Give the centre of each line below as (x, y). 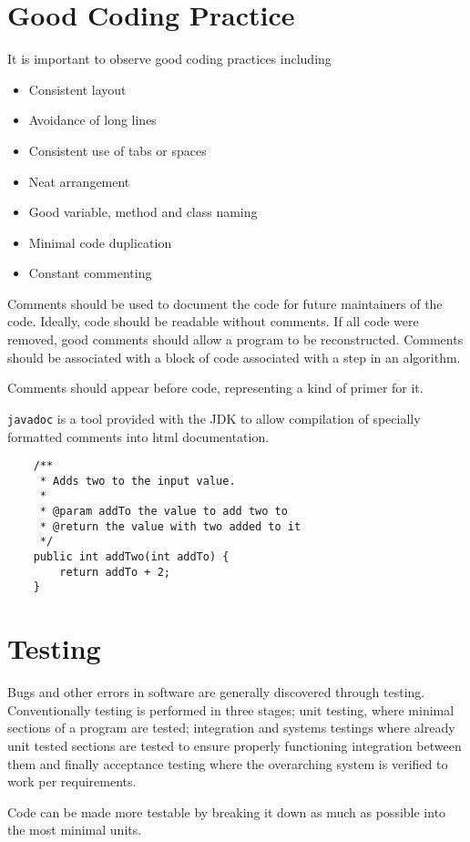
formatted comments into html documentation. (138, 436)
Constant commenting (90, 273)
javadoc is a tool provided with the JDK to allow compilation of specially (214, 418)
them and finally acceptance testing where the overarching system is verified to (228, 763)
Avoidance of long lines (92, 120)
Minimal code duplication (100, 242)
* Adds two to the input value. (138, 481)
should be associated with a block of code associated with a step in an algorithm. (234, 357)
